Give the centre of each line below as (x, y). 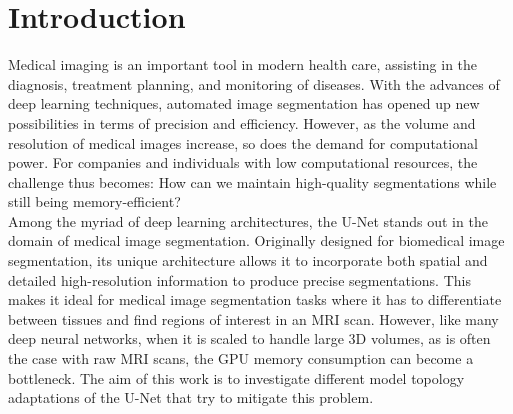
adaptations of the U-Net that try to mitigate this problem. (191, 397)
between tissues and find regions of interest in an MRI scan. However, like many (253, 318)
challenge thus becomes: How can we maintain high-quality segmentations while (252, 181)
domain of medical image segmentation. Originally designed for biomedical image (256, 240)
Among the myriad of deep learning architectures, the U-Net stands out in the (248, 220)
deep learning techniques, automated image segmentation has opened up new (244, 103)
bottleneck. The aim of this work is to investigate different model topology (236, 377)
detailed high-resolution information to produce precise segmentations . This (239, 279)
